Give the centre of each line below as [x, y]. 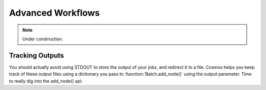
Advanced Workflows [54, 13]
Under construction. [43, 39]
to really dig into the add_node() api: [46, 81]
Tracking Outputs [36, 55]
